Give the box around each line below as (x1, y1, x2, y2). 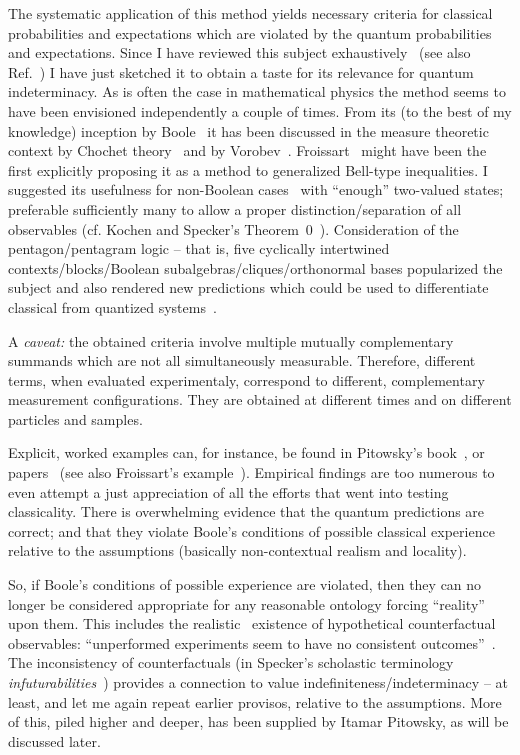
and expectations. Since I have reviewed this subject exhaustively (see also (8, 42, 471, 63)
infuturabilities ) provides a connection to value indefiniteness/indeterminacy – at (8, 672, 508, 692)
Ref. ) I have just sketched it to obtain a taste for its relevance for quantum (8, 61, 474, 82)
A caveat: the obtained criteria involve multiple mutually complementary (8, 330, 454, 351)
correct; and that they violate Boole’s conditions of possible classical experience (8, 520, 495, 541)
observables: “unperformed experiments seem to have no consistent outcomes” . (8, 632, 496, 653)
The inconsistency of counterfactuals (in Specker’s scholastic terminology (8, 652, 454, 673)
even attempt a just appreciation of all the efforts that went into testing (8, 481, 449, 502)
